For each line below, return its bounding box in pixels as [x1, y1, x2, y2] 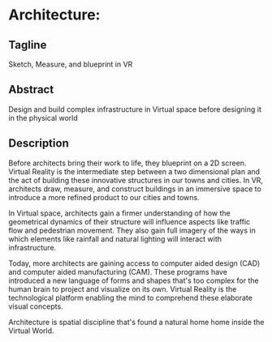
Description [8, 136, 69, 151]
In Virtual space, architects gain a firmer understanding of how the [8, 208, 231, 218]
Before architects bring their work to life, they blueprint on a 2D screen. [8, 158, 247, 168]
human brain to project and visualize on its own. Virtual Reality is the [8, 284, 237, 293]
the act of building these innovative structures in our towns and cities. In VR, [8, 175, 264, 185]
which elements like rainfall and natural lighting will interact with [8, 233, 222, 244]
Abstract [8, 83, 54, 96]
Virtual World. [8, 326, 54, 336]
